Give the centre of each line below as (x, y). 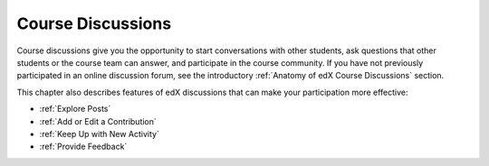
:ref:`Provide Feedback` (83, 147)
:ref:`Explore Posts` (75, 109)
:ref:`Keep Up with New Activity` (100, 134)
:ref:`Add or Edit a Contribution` (98, 121)
